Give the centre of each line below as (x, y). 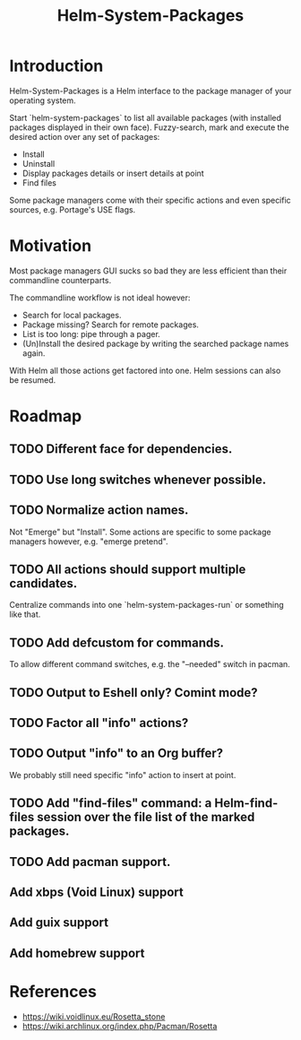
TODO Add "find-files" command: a (111, 803)
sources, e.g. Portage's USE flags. (73, 209)
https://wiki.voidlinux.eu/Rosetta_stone (94, 1016)
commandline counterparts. (60, 280)
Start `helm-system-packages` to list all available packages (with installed (146, 117)
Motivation (51, 246)
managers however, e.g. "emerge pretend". (89, 541)
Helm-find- (246, 803)
